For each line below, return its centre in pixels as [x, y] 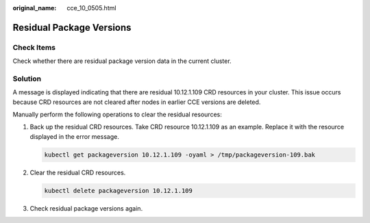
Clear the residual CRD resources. [78, 172]
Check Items [34, 47]
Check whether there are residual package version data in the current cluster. [122, 61]
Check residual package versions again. [86, 208]
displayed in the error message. [74, 136]
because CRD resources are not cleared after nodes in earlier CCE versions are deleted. [137, 102]
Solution [27, 79]
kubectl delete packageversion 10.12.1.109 [119, 191]
